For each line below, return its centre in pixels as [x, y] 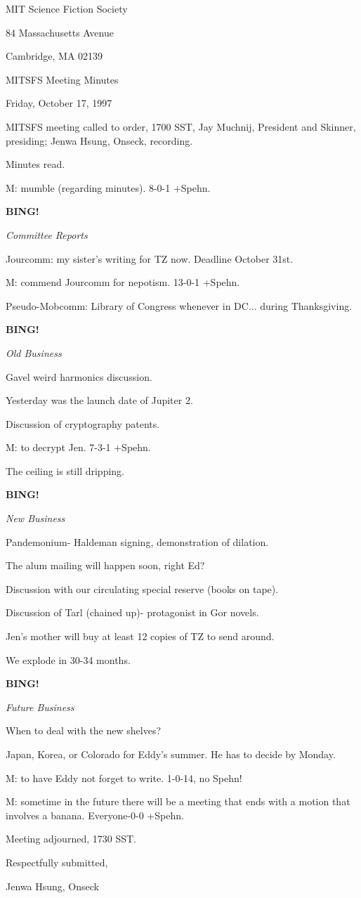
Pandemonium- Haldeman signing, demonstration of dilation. [137, 541]
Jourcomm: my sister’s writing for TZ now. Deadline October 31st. [150, 258]
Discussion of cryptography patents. [83, 423]
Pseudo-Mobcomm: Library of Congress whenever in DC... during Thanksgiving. [179, 305]
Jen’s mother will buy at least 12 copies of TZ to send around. [140, 636]
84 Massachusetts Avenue [60, 32]
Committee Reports [47, 234]
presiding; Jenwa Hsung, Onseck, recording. [99, 140]
